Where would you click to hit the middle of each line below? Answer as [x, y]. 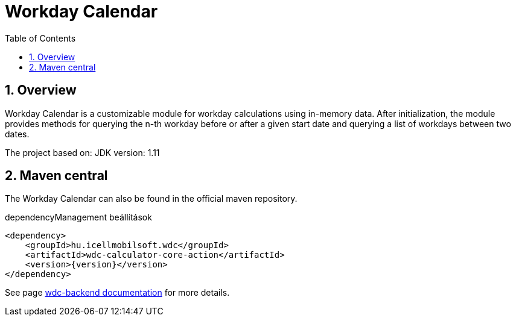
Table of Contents [40, 38]
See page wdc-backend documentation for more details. [117, 293]
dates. [17, 134]
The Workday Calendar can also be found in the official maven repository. [151, 199]
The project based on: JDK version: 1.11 [82, 152]
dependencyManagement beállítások [78, 217]
